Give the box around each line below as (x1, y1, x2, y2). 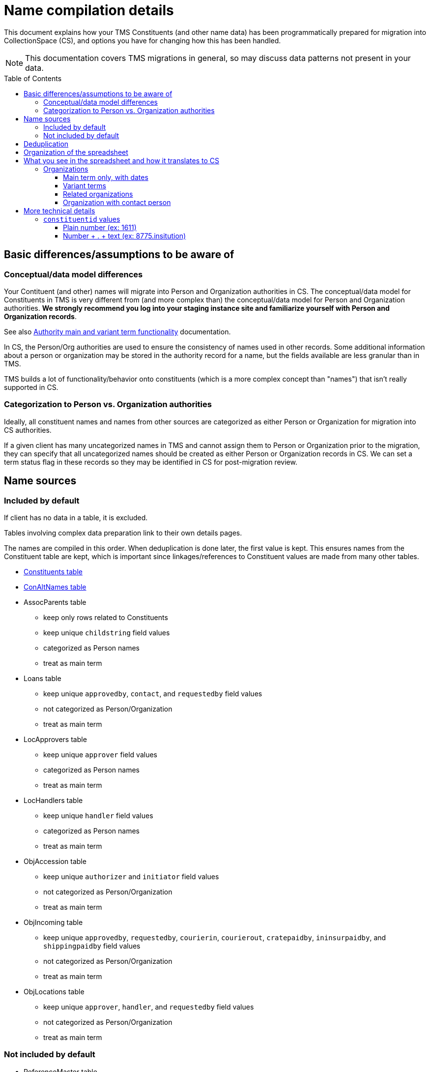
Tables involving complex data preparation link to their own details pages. (4, 528, 242, 537)
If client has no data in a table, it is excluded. (4, 513, 148, 522)
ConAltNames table (24, 582, 86, 591)
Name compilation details (4, 2, 174, 19)
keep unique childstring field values (43, 628, 170, 637)
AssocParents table (24, 597, 86, 606)
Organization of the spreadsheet (24, 148, 128, 156)
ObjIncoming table (24, 918, 83, 926)
